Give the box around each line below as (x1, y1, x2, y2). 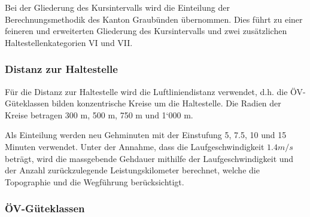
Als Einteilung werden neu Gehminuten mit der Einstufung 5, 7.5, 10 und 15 (5, 129, 287, 141)
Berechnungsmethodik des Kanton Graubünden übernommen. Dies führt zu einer (5, 13, 303, 25)
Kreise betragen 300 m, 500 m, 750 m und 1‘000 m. (5, 108, 193, 121)
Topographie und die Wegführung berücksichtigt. (5, 175, 184, 188)
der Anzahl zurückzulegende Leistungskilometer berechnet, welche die (5, 164, 260, 176)
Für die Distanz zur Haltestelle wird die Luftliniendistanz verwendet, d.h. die (5, 85, 288, 97)
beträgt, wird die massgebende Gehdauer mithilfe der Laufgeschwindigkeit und (5, 152, 294, 164)
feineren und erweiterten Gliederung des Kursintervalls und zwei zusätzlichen (5, 25, 287, 37)
